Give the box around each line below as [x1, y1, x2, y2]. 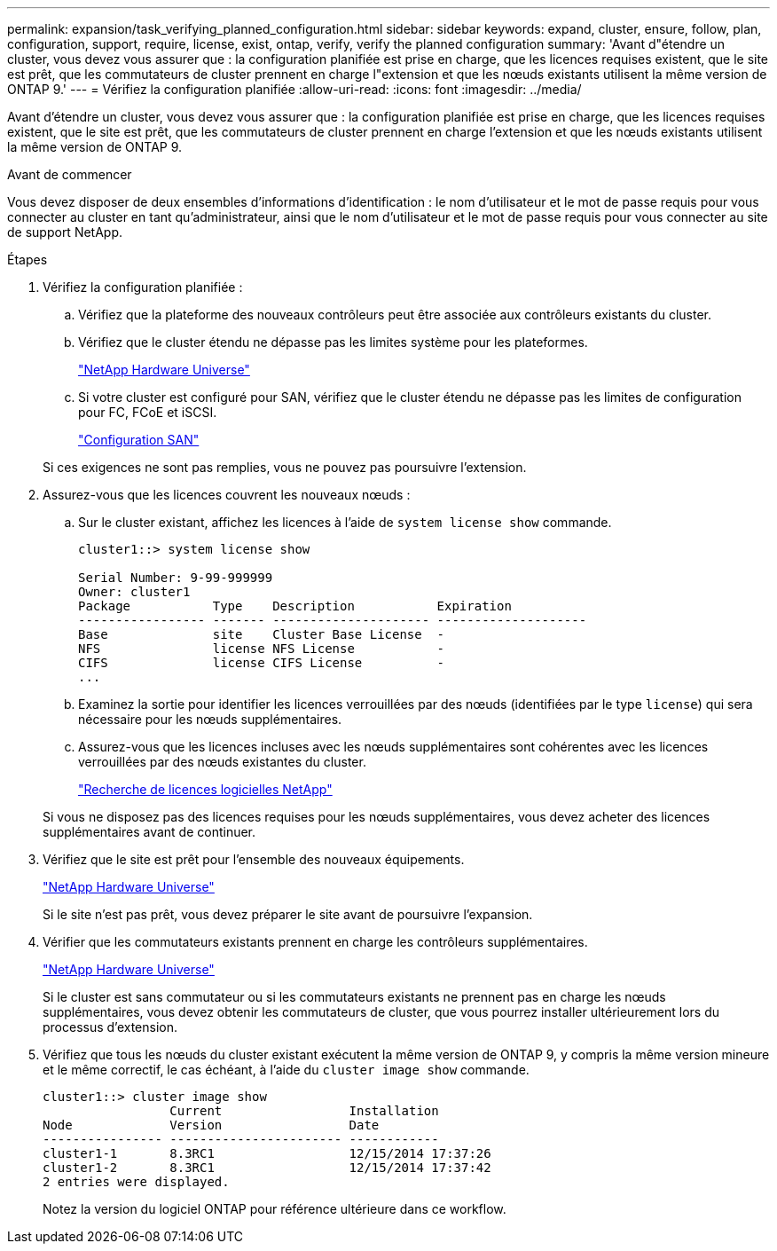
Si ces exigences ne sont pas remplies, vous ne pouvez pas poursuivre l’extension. [43, 460, 527, 475]
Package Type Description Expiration [78, 599, 512, 613]
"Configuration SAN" [78, 432, 200, 447]
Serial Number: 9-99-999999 [78, 570, 273, 585]
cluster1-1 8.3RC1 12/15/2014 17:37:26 [43, 1146, 491, 1161]
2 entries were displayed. [43, 1175, 230, 1189]
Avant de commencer [7, 167, 132, 182]
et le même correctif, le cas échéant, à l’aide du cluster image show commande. [43, 1062, 530, 1077]
